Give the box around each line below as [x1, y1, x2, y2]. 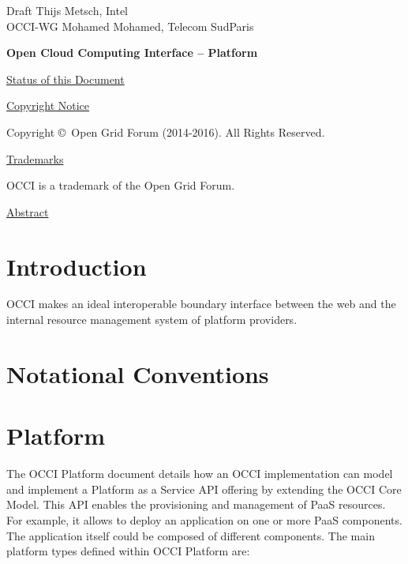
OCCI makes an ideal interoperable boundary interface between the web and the [6, 295, 396, 312]
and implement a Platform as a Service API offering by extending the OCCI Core [6, 480, 402, 497]
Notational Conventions [6, 357, 269, 389]
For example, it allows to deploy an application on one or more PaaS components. [6, 511, 402, 528]
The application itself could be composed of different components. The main [6, 527, 375, 543]
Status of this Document [6, 70, 125, 87]
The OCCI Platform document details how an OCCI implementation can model [6, 465, 393, 482]
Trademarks [6, 150, 64, 167]
